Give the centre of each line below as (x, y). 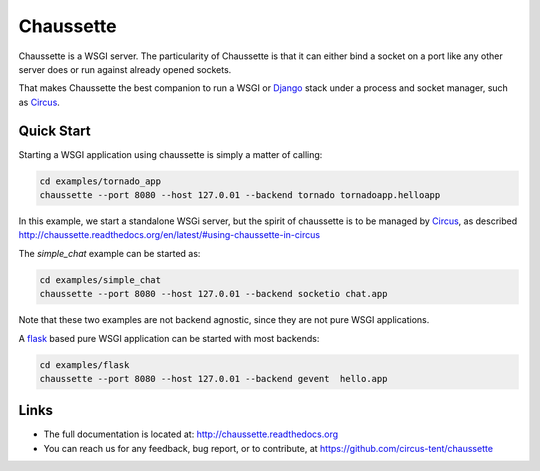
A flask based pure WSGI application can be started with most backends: (169, 338)
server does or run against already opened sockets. (125, 69)
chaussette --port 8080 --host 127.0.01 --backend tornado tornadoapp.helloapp (240, 195)
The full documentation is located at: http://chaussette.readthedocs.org (191, 434)
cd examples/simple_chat (100, 279)
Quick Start (54, 130)
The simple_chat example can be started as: (109, 253)
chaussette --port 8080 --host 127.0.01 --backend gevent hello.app (213, 378)
